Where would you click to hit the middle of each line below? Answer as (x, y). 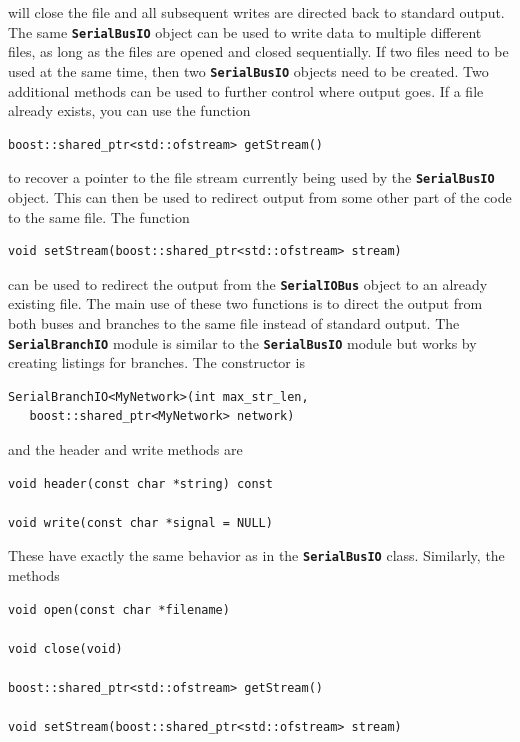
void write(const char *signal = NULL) (140, 522)
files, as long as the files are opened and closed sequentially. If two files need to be (258, 51)
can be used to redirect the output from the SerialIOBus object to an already (248, 283)
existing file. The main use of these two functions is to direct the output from (245, 303)
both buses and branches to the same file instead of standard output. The (234, 322)
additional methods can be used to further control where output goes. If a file (246, 90)
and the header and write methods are (125, 449)
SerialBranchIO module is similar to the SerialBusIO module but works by (242, 342)
